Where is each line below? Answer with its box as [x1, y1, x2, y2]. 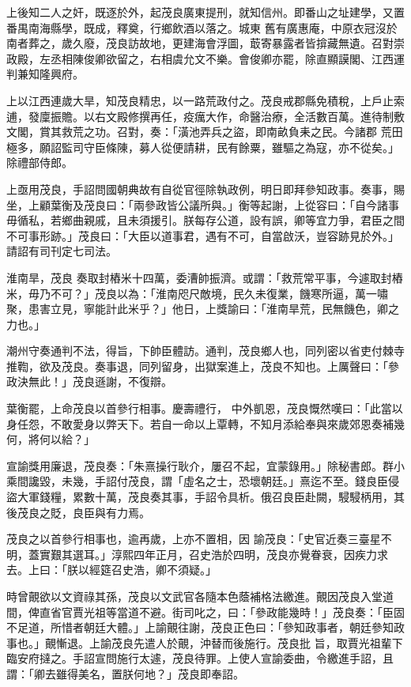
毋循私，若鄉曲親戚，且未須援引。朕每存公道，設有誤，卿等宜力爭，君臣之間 [6, 212, 405, 228]
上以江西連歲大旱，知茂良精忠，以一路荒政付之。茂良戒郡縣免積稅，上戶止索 [6, 92, 405, 108]
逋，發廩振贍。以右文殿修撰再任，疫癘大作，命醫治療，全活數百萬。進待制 [6, 108, 394, 124]
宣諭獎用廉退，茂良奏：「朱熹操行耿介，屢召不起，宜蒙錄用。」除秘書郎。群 [6, 457, 394, 474]
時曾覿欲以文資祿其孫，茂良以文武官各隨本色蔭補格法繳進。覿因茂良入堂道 [6, 588, 394, 604]
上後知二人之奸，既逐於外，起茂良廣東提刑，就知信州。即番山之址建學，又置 [6, 4, 405, 20]
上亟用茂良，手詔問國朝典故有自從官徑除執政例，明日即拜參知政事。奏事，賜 [6, 180, 405, 197]
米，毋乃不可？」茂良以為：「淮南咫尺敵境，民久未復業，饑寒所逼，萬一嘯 [6, 285, 388, 301]
